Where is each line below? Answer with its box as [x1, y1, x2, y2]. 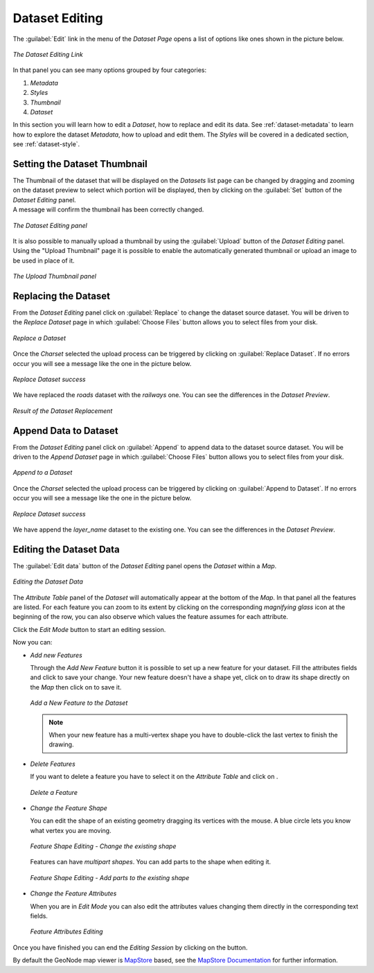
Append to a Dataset [12, 468, 73, 477]
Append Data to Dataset [12, 425, 118, 437]
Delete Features [30, 760, 75, 768]
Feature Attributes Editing [30, 927, 103, 936]
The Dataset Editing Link [12, 50, 83, 58]
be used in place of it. [12, 256, 75, 265]
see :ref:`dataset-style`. [12, 140, 80, 148]
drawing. [48, 740, 74, 748]
